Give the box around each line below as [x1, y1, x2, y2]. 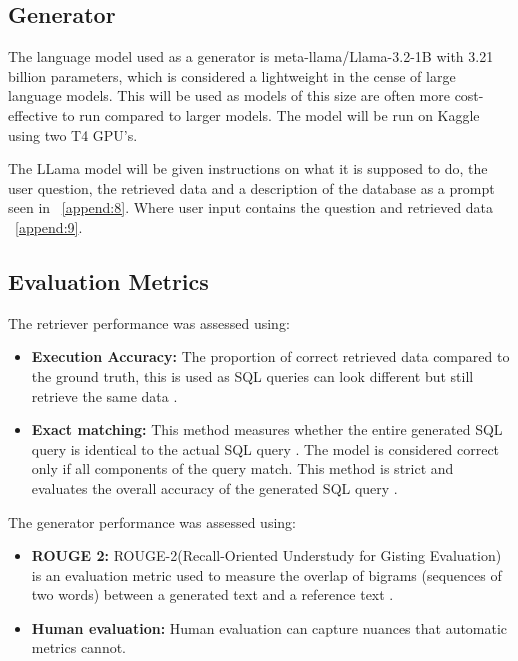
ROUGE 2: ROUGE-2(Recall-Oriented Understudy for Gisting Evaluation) [31, 545, 502, 566]
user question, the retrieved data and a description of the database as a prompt [8, 177, 495, 198]
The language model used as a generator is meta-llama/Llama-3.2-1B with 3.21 [8, 46, 494, 67]
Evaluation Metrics [8, 265, 209, 296]
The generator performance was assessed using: [8, 511, 296, 532]
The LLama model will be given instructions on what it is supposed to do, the [8, 158, 488, 179]
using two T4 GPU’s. [8, 124, 138, 145]
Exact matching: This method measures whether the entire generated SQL [31, 419, 503, 440]
